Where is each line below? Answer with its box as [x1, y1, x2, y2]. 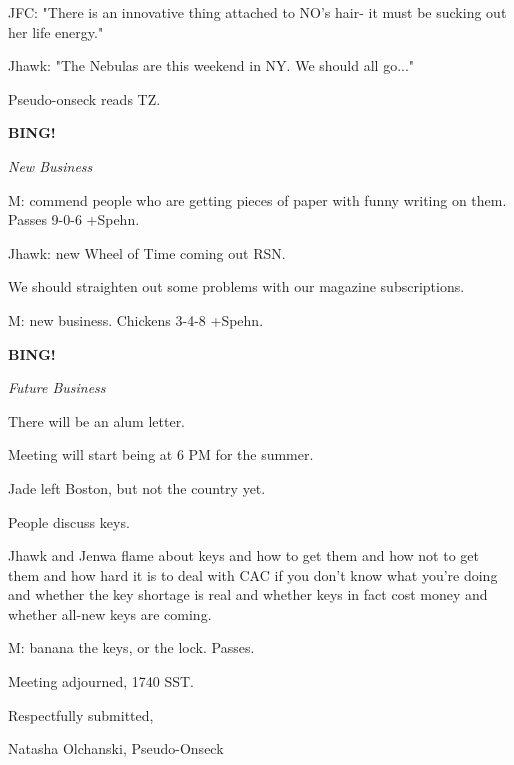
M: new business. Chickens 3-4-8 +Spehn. [8, 309, 264, 330]
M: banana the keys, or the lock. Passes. [8, 637, 255, 658]
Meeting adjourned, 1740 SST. [8, 671, 194, 692]
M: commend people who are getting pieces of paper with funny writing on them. [8, 189, 507, 210]
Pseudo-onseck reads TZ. [8, 88, 161, 109]
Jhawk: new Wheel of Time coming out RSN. [8, 242, 286, 263]
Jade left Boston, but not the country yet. [8, 477, 266, 498]
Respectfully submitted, [8, 704, 154, 725]
